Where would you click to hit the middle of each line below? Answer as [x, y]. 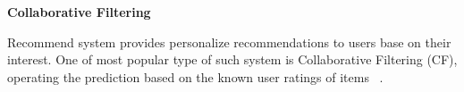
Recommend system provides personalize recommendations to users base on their [229, 42]
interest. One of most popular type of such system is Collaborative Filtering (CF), [232, 59]
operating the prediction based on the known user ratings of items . [195, 76]
